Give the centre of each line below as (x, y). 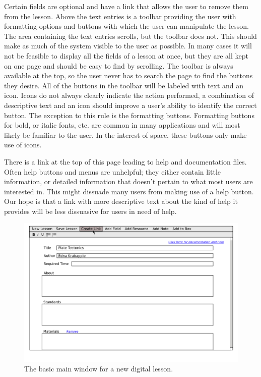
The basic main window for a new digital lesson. (99, 369)
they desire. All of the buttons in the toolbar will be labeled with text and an (124, 85)
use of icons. (23, 145)
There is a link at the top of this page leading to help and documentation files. (125, 161)
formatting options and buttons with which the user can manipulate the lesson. (126, 26)
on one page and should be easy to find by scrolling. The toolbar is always (119, 65)
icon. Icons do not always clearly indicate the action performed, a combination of (129, 95)
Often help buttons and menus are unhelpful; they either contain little (113, 171)
